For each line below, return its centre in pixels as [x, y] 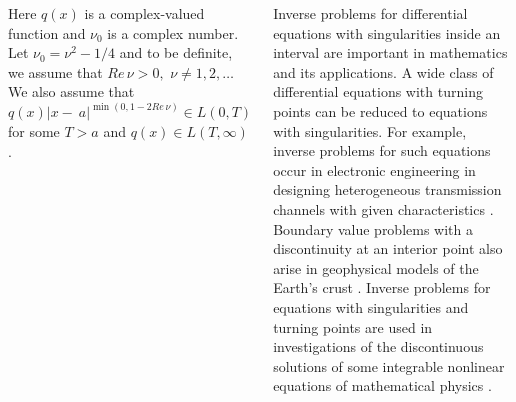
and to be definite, [176, 52]
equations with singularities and [371, 306]
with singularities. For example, [370, 130]
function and [47, 32]
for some [34, 131]
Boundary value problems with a [373, 228]
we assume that [55, 71]
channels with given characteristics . [383, 208]
